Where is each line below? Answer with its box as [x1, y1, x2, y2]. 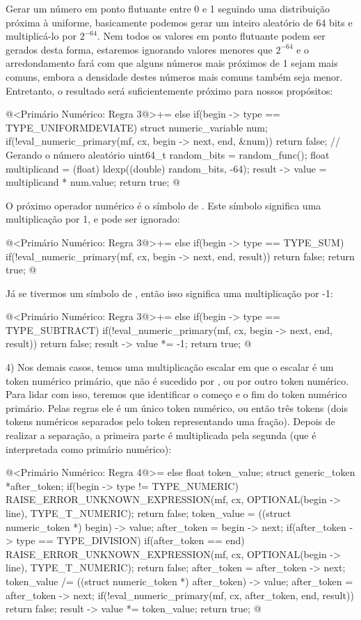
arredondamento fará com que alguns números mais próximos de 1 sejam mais [6, 56, 338, 70]
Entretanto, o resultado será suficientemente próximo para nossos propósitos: [6, 83, 333, 97]
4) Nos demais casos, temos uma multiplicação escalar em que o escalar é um [6, 360, 334, 374]
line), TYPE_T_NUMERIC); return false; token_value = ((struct [6, 506, 291, 520]
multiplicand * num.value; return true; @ [6, 175, 181, 189]
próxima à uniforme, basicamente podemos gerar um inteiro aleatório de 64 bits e [6, 15, 353, 29]
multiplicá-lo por [6, 29, 77, 43]
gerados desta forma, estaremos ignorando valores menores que [6, 42, 273, 56]
